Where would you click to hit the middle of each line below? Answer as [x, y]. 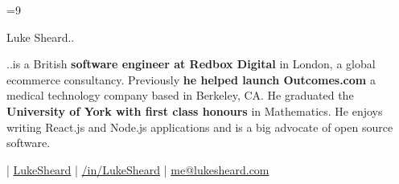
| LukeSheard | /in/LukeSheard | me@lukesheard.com [138, 169]
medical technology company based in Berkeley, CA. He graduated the [180, 95]
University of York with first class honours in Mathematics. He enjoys [195, 110]
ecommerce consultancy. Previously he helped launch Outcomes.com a [191, 79]
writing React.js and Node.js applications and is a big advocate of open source [200, 127]
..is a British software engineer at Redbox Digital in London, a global [191, 64]
